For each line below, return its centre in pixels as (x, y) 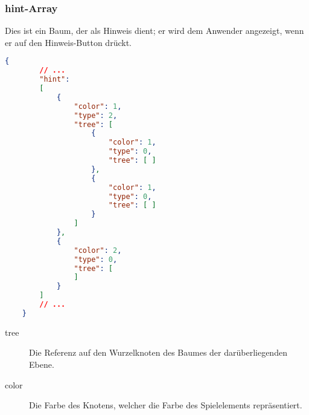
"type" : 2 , (96, 115)
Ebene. (42, 364)
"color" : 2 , (98, 250)
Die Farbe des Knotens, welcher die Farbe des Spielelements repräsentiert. (166, 405)
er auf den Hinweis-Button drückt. (68, 42)
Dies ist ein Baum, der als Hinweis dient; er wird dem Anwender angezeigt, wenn (154, 31)
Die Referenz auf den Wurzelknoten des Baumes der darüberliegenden (158, 352)
